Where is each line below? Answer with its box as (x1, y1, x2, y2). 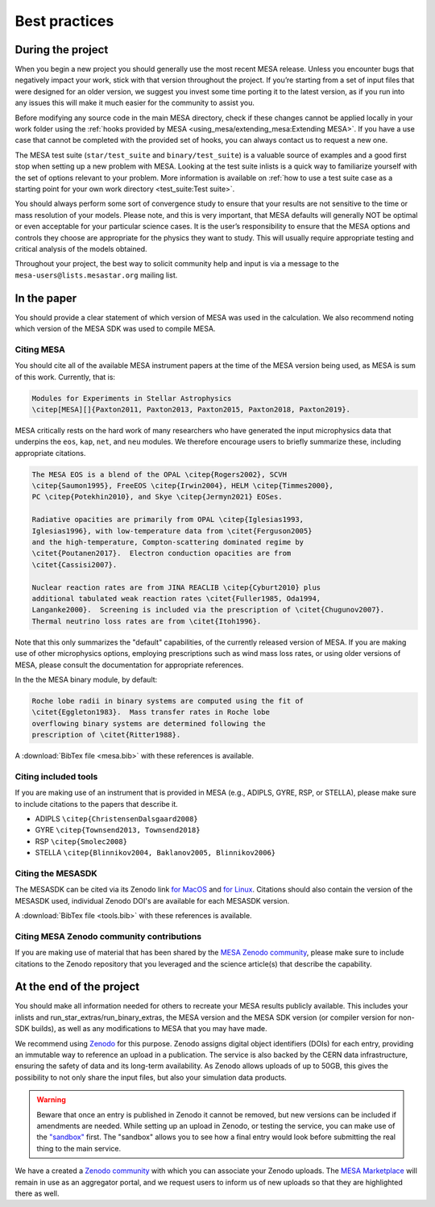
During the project (14, 43, 109, 56)
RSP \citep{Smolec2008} (35, 836, 128, 846)
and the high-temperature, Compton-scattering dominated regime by (31, 537, 304, 546)
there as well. (14, 1188, 60, 1198)
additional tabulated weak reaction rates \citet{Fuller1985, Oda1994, (31, 594, 321, 603)
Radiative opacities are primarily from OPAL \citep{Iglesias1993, (31, 515, 304, 524)
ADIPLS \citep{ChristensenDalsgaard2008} (35, 813, 199, 823)
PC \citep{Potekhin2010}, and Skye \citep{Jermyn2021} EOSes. (31, 492, 283, 502)
